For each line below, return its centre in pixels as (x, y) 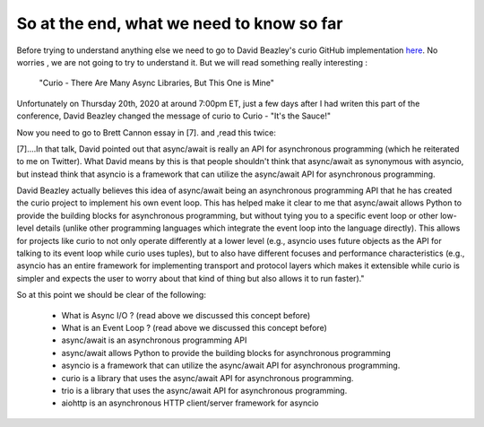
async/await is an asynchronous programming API (154, 340)
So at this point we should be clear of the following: (111, 295)
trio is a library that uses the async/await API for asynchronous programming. (204, 390)
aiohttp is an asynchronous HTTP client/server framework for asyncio (190, 403)
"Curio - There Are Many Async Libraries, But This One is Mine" (157, 83)
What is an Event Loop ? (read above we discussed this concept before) (194, 327)
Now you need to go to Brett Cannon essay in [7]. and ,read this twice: (147, 132)
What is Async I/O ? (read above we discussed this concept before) (186, 315)
